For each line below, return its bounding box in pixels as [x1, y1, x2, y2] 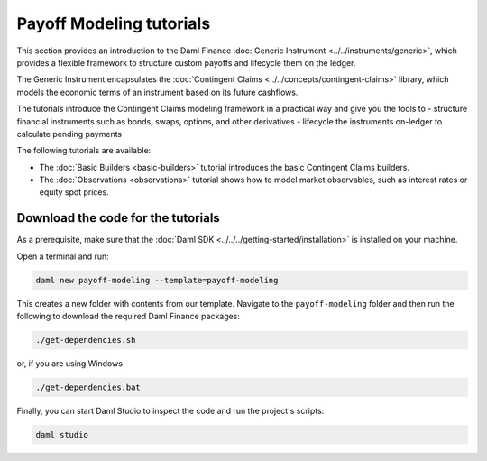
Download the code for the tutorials [16, 210, 220, 226]
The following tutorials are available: [16, 145, 152, 156]
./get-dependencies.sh [35, 335, 136, 346]
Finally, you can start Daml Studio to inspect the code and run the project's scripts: [16, 406, 325, 417]
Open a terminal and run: [16, 251, 110, 262]
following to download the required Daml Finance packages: [16, 311, 241, 322]
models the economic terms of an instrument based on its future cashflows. [16, 87, 299, 97]
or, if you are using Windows [16, 358, 124, 369]
